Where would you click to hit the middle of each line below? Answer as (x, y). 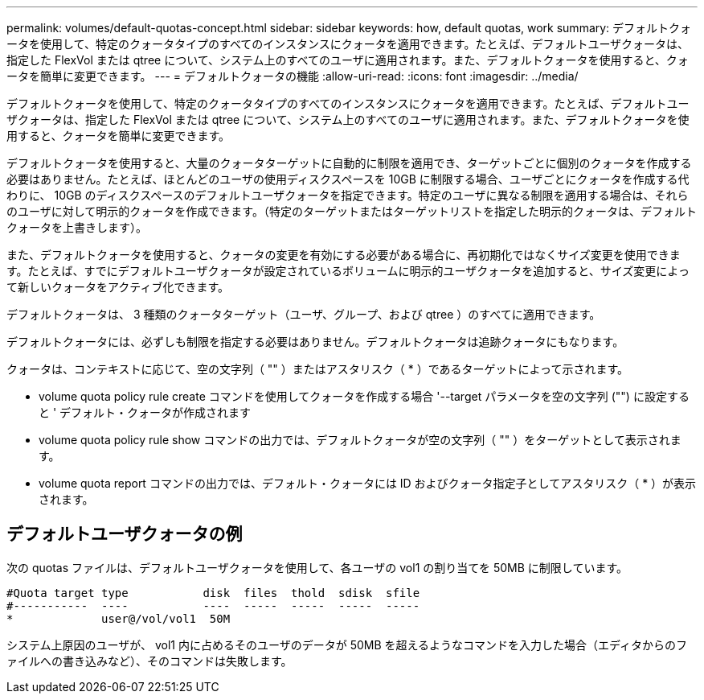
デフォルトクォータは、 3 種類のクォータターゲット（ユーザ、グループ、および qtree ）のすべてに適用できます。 (304, 314)
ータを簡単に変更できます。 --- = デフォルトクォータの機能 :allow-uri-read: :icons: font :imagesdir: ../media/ (293, 76)
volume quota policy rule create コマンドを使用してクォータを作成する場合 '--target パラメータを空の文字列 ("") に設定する (364, 396)
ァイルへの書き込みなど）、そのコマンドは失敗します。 (149, 661)
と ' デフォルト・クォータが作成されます (145, 412)
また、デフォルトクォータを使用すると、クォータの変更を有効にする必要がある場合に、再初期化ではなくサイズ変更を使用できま (344, 255)
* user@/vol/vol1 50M (119, 618)
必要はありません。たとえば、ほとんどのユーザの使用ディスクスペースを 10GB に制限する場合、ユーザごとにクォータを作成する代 (348, 179)
